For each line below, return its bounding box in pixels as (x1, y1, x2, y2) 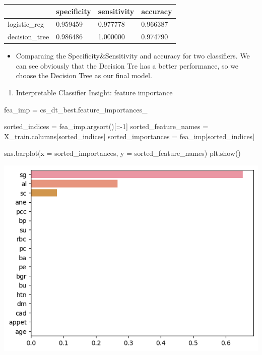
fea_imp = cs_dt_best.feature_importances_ (4, 104, 148, 114)
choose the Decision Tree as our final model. (16, 70, 152, 81)
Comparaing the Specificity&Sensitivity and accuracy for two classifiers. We (16, 50, 250, 61)
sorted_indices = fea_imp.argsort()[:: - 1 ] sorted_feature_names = (4, 121, 209, 132)
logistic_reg (8, 19, 44, 29)
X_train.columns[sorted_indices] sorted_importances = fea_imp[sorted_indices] (4, 131, 255, 141)
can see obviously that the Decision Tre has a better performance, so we (16, 60, 239, 71)
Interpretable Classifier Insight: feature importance (16, 87, 173, 98)
